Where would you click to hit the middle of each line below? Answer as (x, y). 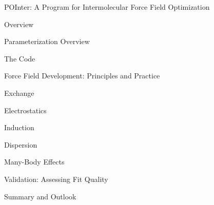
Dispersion (21, 144)
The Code (20, 58)
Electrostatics (25, 110)
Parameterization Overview (47, 41)
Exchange (19, 93)
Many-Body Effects (34, 162)
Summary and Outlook (40, 196)
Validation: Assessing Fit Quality (56, 179)
